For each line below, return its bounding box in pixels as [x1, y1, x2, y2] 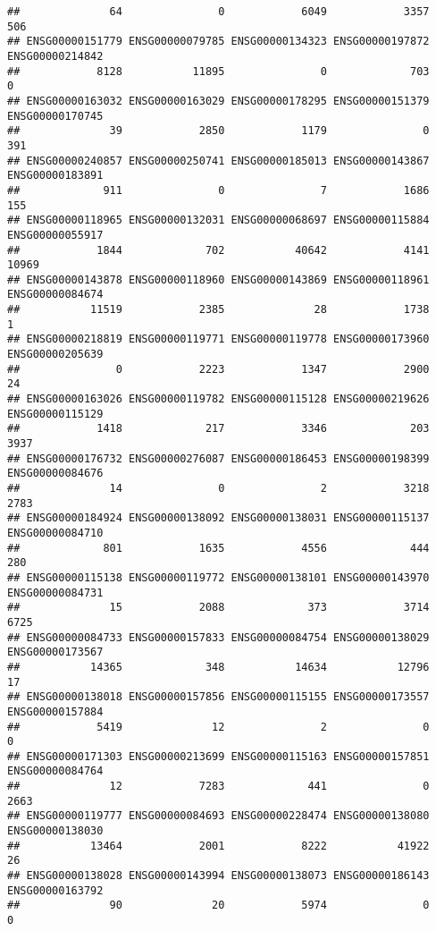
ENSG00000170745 [7, 109, 104, 123]
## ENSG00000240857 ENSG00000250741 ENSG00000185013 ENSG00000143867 [7, 154, 430, 167]
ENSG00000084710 [7, 526, 104, 539]
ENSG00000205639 [7, 348, 104, 361]
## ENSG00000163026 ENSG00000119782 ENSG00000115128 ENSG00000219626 [7, 393, 430, 406]
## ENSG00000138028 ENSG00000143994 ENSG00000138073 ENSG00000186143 [7, 869, 430, 883]
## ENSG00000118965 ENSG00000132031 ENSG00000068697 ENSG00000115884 [7, 214, 430, 227]
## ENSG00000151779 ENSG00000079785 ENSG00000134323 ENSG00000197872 [7, 35, 430, 48]
